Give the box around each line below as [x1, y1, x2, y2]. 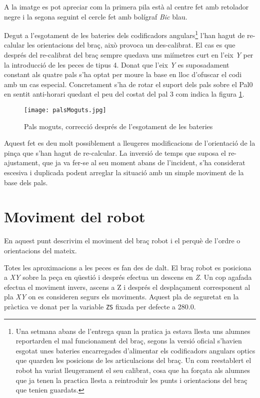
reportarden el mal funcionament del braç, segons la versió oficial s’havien [15, 335, 242, 346]
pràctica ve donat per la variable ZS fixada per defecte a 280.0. [4, 301, 196, 311]
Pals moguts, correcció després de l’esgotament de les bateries [24, 121, 213, 131]
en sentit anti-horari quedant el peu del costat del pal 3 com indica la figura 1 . [4, 89, 244, 99]
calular [4, 40, 25, 50]
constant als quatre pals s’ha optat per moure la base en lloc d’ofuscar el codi [4, 69, 242, 80]
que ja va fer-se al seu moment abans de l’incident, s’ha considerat [42, 157, 245, 168]
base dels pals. [4, 177, 48, 187]
